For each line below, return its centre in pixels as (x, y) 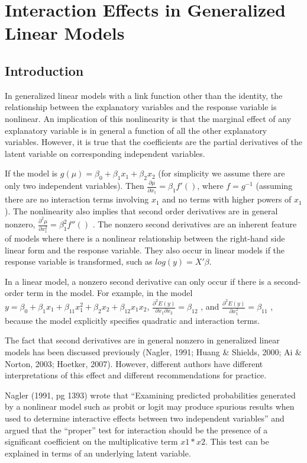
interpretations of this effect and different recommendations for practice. (136, 375)
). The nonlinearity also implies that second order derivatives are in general (141, 210)
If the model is (31, 173)
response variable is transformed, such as (79, 261)
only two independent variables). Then (75, 186)
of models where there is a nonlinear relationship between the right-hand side (145, 238)
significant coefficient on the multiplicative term (91, 441)
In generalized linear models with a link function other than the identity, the (144, 95)
